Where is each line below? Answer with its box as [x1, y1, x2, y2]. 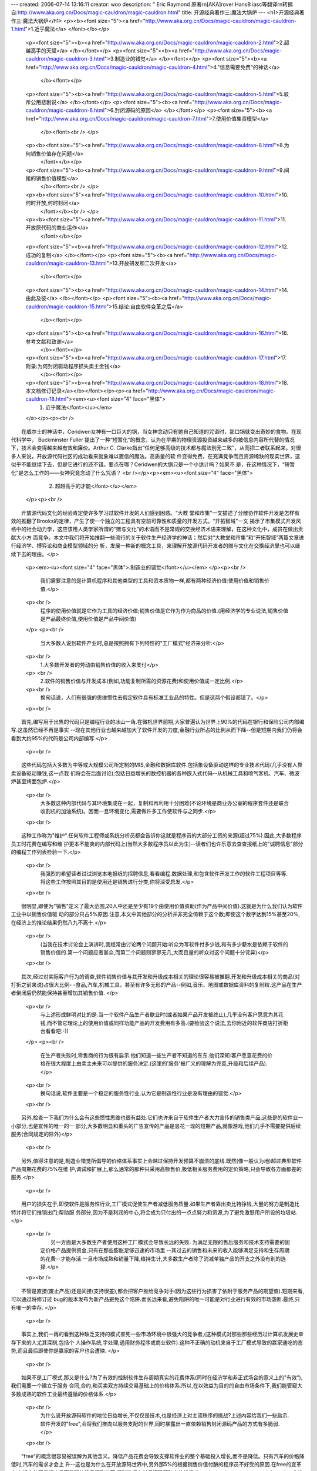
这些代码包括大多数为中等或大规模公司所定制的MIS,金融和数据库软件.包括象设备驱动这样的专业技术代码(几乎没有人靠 [21, 761, 303, 768]
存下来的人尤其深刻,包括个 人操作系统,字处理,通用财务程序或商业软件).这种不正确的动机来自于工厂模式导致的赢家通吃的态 [11, 1339, 303, 1346]
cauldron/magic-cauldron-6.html [25, 107, 105, 114]
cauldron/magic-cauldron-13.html [25, 259, 107, 267]
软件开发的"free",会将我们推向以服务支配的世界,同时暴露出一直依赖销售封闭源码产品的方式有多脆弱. [40, 1420, 280, 1427]
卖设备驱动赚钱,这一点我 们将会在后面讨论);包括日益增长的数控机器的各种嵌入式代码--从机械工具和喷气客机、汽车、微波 [11, 770, 300, 777]
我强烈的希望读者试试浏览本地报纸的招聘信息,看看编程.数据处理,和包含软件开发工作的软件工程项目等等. [40, 870, 288, 877]
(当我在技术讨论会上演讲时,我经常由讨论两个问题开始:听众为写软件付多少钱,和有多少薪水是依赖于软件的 [40, 940, 289, 947]
